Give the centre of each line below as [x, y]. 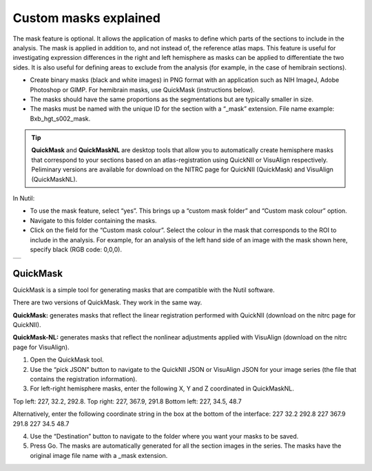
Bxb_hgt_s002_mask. [60, 118]
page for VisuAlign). [41, 347]
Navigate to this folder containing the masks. [93, 220]
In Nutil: [24, 198]
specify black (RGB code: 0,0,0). [76, 249]
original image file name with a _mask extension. [99, 455]
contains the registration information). [84, 379]
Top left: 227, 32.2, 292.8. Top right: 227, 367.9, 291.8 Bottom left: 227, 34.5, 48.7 [127, 401]
